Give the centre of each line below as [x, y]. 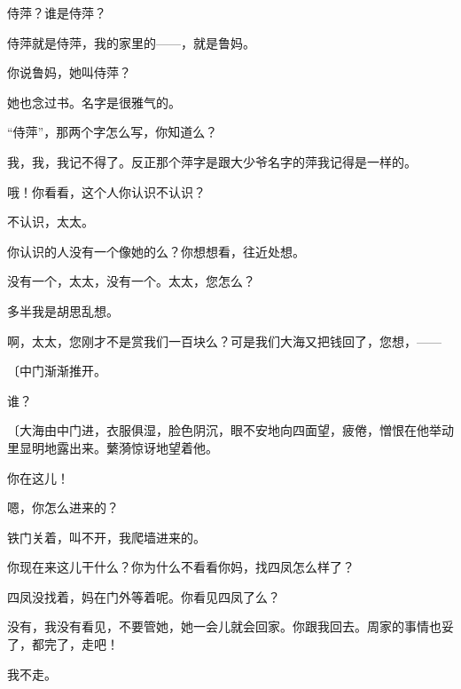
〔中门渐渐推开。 [57, 371]
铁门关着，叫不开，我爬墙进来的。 [106, 537]
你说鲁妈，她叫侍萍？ [69, 72]
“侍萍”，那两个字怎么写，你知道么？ [113, 132]
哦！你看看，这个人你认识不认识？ [106, 191]
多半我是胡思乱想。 [63, 310]
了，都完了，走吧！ [63, 644]
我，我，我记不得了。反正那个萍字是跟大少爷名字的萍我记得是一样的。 [212, 161]
